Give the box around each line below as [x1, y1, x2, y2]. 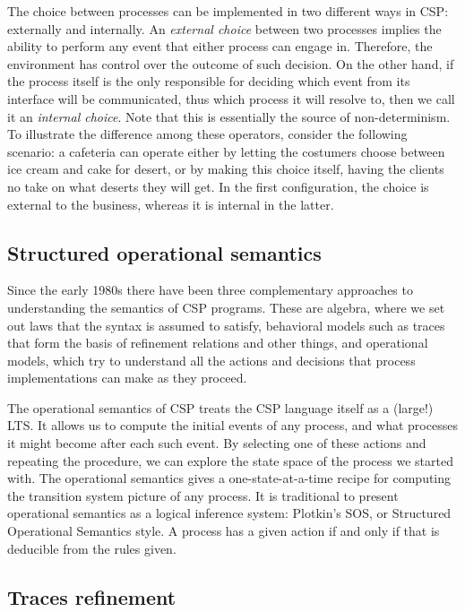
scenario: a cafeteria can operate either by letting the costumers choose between [7, 142, 445, 160]
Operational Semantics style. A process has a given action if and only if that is [7, 521, 440, 540]
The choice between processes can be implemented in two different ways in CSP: [7, 2, 449, 20]
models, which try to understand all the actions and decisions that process [7, 350, 416, 369]
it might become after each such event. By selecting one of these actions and [7, 434, 426, 453]
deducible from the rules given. [7, 539, 177, 557]
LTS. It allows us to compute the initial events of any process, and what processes [7, 416, 458, 435]
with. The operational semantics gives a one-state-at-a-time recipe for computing [7, 469, 452, 487]
